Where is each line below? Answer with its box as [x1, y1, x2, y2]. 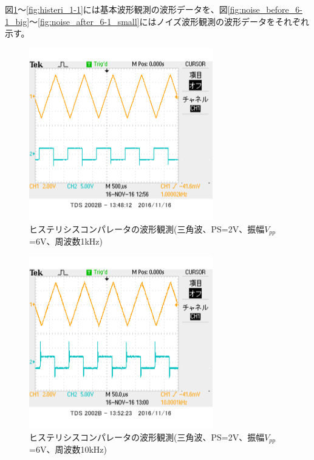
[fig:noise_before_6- [227, 3, 302, 15]
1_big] [5, 15, 30, 27]
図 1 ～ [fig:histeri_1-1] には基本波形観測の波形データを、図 [5, 3, 228, 15]
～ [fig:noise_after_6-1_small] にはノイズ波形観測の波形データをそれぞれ [29, 15, 310, 27]
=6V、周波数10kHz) [29, 443, 107, 456]
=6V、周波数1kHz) [29, 235, 103, 248]
